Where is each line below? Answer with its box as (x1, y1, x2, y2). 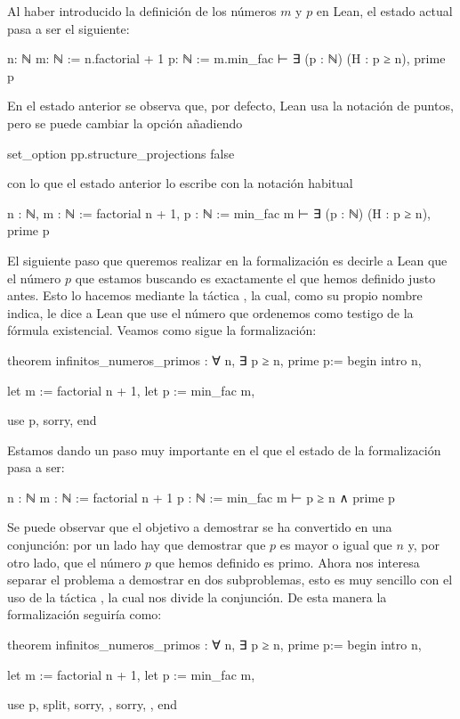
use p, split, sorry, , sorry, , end (7, 695, 178, 714)
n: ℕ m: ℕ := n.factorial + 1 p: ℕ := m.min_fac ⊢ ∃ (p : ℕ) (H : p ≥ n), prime (7, 49, 446, 68)
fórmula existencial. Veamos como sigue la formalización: (7, 321, 317, 339)
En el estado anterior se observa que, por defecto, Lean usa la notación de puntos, (7, 96, 454, 115)
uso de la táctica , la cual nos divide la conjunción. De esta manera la (7, 587, 387, 606)
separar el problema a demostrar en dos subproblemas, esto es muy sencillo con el (7, 570, 453, 589)
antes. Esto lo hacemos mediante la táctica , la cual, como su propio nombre (7, 286, 423, 305)
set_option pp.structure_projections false (7, 143, 235, 162)
